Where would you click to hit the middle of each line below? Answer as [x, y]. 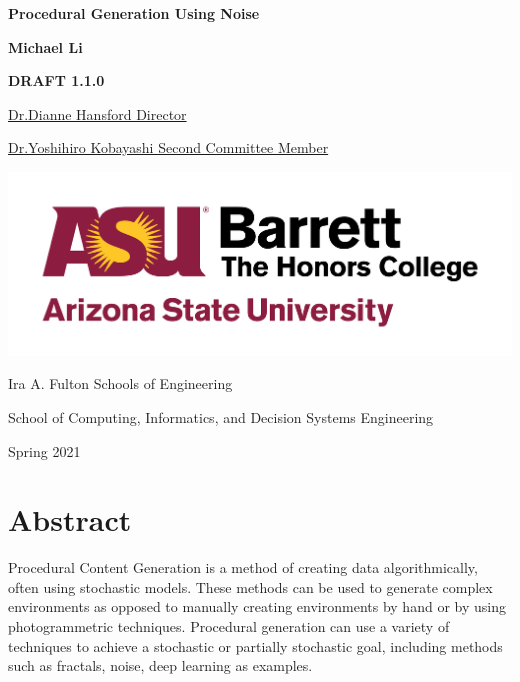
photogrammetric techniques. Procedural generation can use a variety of [229, 626]
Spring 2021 [44, 450]
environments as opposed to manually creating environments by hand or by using [257, 606]
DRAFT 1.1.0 [56, 80]
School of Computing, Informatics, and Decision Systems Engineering [221, 416]
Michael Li [45, 46]
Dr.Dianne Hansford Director [97, 113]
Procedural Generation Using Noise [134, 13]
